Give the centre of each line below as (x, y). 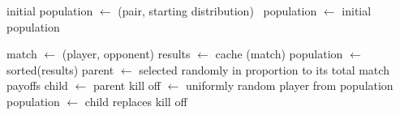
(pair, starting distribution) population (217, 11)
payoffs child (37, 85)
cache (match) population (279, 54)
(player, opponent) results (126, 54)
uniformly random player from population (289, 85)
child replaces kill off (136, 101)
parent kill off (127, 85)
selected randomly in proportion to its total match (264, 69)
